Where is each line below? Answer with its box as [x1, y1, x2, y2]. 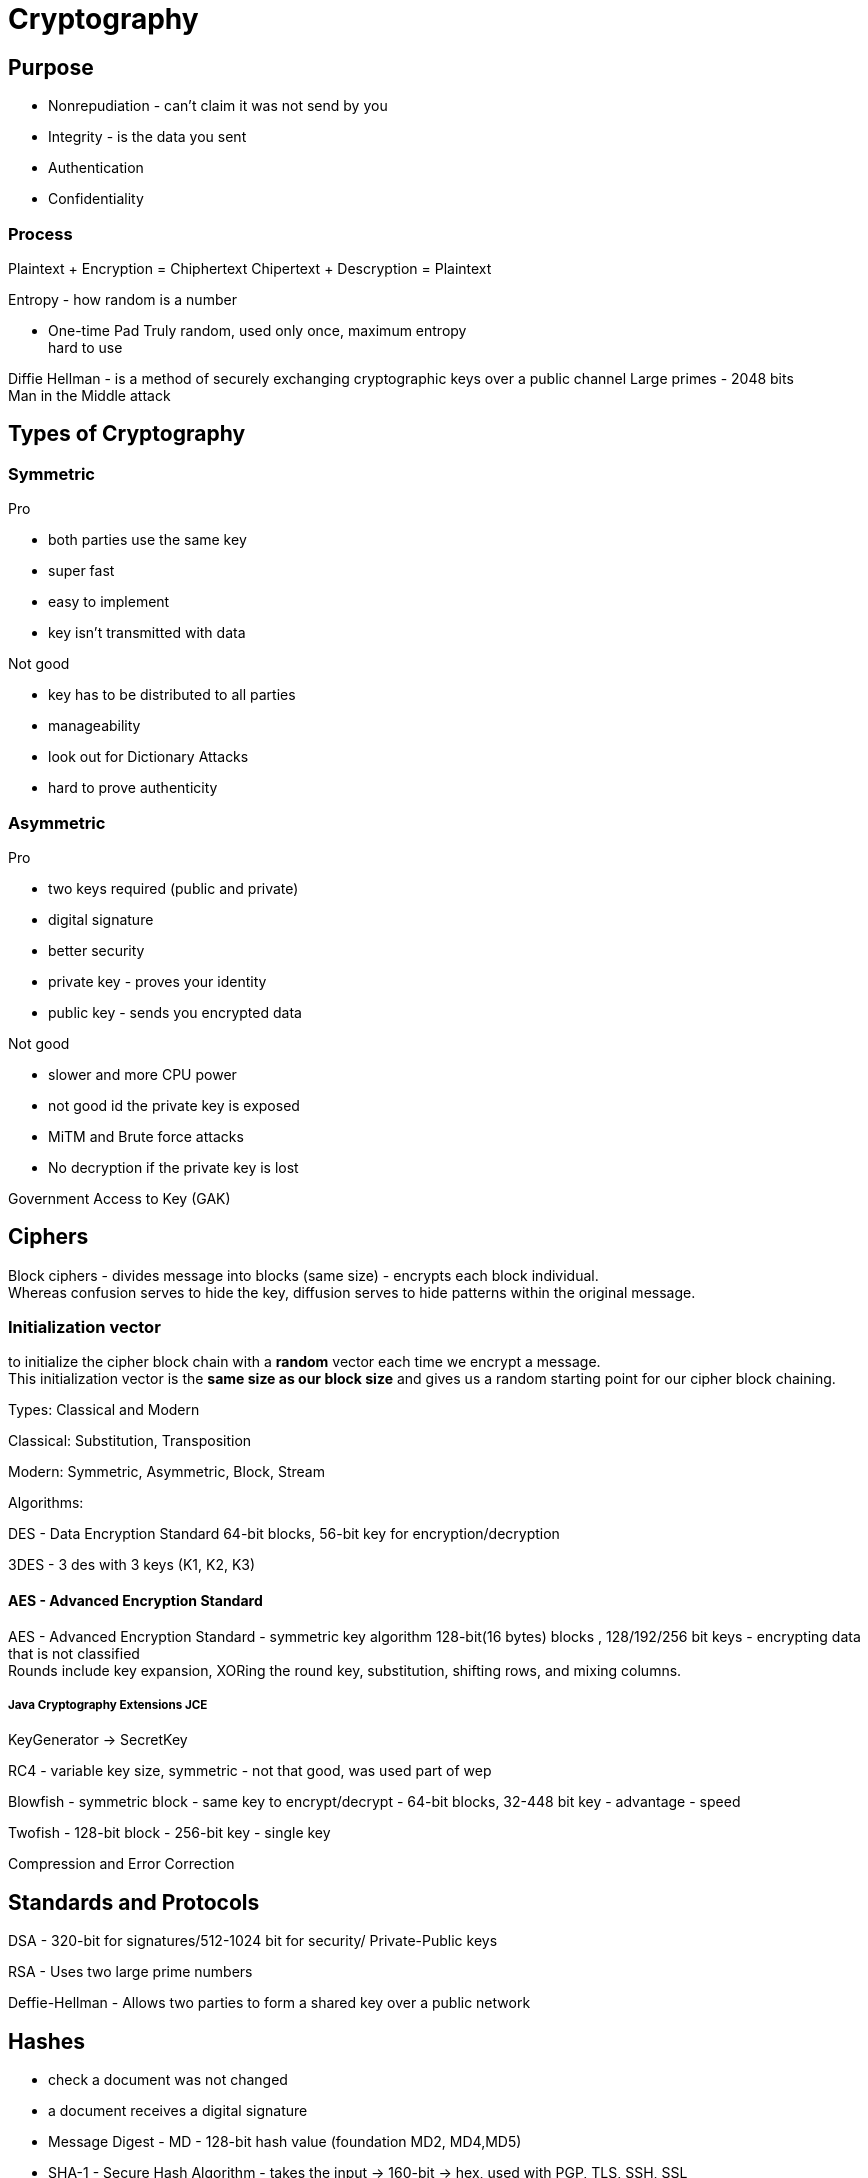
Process [8, 223, 73, 244]
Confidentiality [48, 190, 144, 208]
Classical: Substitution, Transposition [8, 1432, 252, 1450]
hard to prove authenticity [48, 779, 218, 797]
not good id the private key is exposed [48, 1096, 300, 1114]
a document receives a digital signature [48, 2102, 308, 2120]
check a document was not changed [48, 2071, 288, 2089]
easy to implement [48, 593, 170, 611]
